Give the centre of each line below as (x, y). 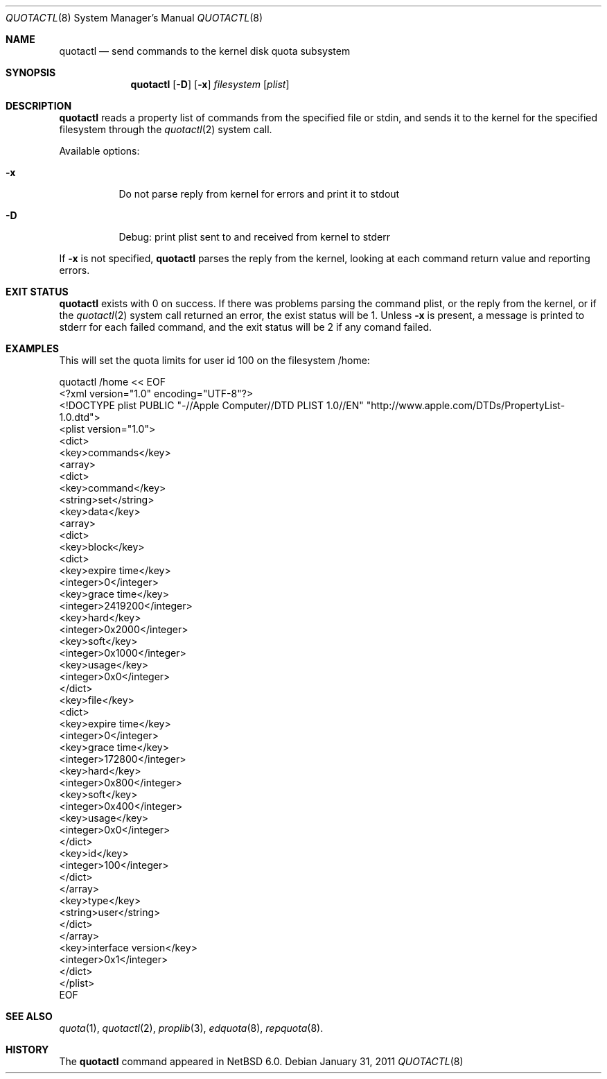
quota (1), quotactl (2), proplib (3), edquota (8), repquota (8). (191, 1028)
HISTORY (27, 1050)
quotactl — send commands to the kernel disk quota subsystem (205, 51)
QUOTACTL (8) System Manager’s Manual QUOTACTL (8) (134, 18)
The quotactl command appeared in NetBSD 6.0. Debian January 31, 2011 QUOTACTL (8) (261, 1061)
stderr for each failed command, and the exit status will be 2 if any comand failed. (245, 327)
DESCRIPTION (39, 106)
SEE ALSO (29, 1016)
